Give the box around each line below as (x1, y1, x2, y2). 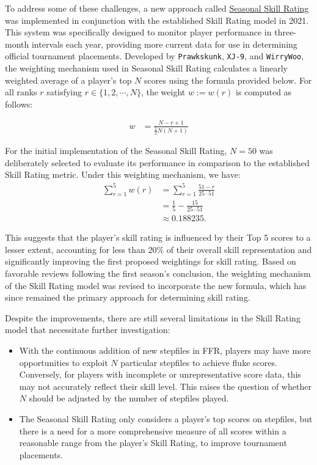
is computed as (235, 86, 292, 98)
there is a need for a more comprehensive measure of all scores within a (19, 424, 286, 437)
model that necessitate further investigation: (5, 323, 170, 336)
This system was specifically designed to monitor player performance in (5, 26, 272, 38)
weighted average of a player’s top (5, 73, 132, 86)
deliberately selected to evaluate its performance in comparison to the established (5, 156, 310, 169)
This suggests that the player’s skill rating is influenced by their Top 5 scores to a (5, 231, 311, 244)
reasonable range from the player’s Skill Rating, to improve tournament (19, 436, 287, 449)
